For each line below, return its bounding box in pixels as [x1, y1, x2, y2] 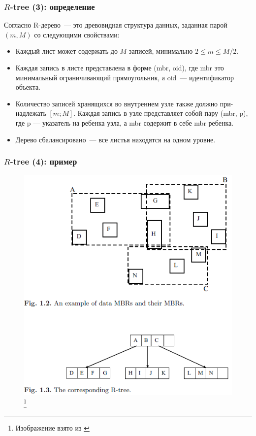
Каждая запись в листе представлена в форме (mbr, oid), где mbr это [15, 63, 224, 72]
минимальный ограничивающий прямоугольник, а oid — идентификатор [15, 72, 234, 82]
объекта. [15, 82, 41, 92]
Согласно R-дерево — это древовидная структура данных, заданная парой [4, 20, 227, 30]
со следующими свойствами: [34, 29, 120, 39]
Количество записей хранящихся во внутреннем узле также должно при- [15, 98, 233, 108]
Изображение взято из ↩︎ [15, 422, 90, 433]
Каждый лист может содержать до [15, 46, 118, 56]
